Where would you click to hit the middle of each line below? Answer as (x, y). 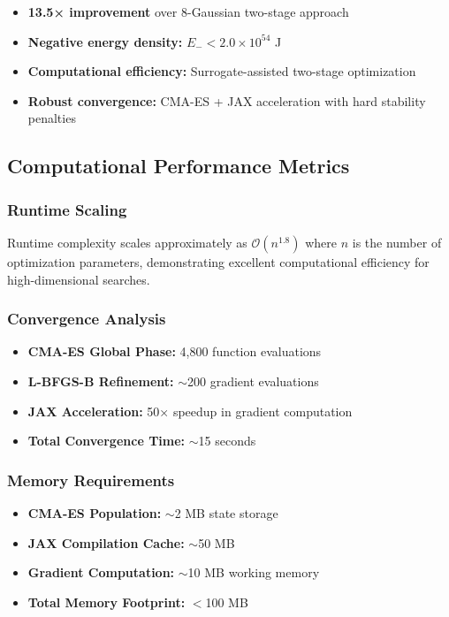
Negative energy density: (105, 41)
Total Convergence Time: (107, 441)
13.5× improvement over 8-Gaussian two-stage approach (188, 11)
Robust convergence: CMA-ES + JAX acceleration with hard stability (227, 100)
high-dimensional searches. (79, 279)
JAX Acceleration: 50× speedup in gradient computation (190, 411)
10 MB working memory (254, 572)
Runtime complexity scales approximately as (127, 242)
